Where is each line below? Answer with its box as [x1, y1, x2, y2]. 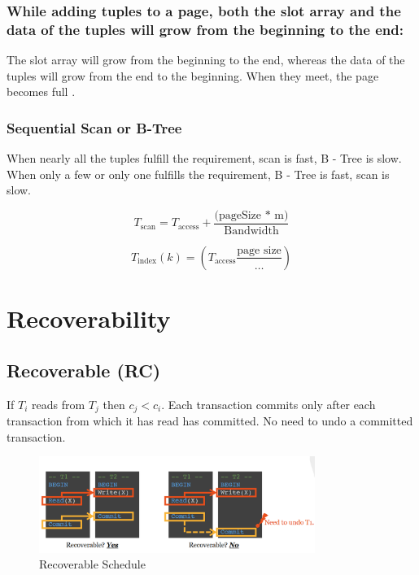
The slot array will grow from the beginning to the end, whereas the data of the [7, 51, 405, 68]
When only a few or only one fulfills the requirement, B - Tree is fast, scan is [7, 165, 390, 182]
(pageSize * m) [214, 209, 289, 221]
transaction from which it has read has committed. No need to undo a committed [7, 412, 413, 429]
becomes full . [7, 83, 76, 100]
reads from [32, 395, 85, 412]
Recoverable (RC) [7, 357, 161, 382]
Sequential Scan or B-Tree [7, 117, 182, 137]
